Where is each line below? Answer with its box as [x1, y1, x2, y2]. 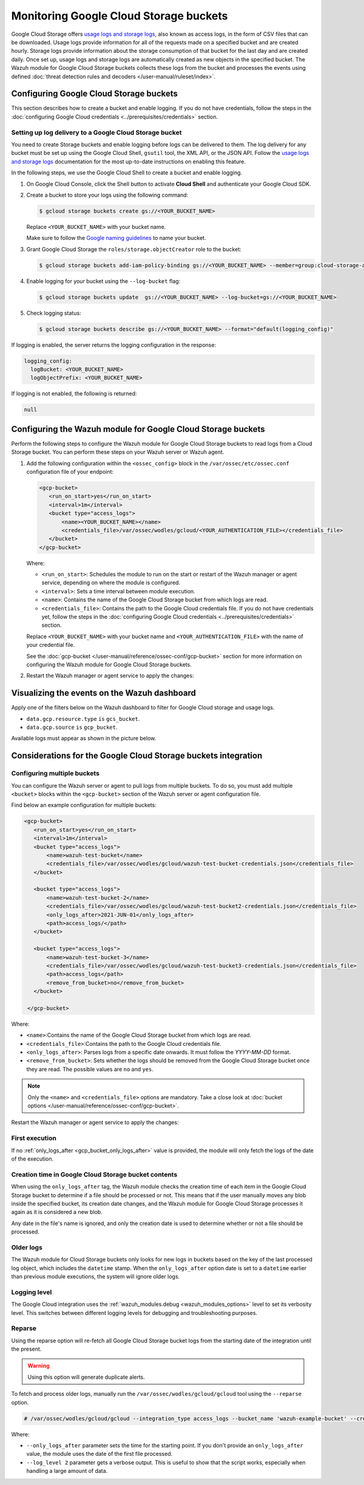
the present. [11, 1345, 42, 1353]
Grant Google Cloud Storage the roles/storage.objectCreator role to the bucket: [26, 245, 242, 253]
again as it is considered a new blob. [11, 1209, 103, 1216]
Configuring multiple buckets [11, 769, 100, 777]
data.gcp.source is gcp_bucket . [26, 723, 118, 731]
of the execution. [11, 1155, 54, 1162]
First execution [11, 1134, 57, 1142]
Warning [27, 1362, 50, 1370]
